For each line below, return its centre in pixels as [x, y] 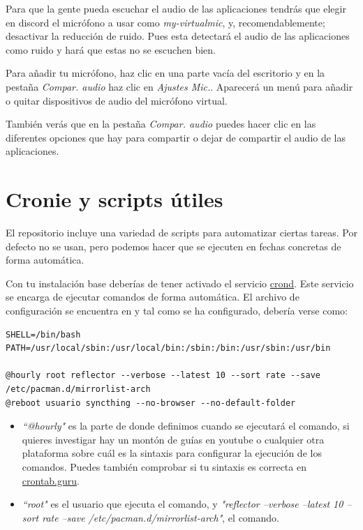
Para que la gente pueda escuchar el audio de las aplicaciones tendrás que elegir [176, 8]
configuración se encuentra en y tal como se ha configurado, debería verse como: [177, 311]
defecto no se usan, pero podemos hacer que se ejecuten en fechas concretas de [173, 246]
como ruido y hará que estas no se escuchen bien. [111, 49]
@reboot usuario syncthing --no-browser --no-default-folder [151, 403]
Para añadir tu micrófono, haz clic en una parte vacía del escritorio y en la [165, 73]
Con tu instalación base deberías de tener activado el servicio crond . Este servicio [180, 283]
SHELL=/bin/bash [43, 334]
